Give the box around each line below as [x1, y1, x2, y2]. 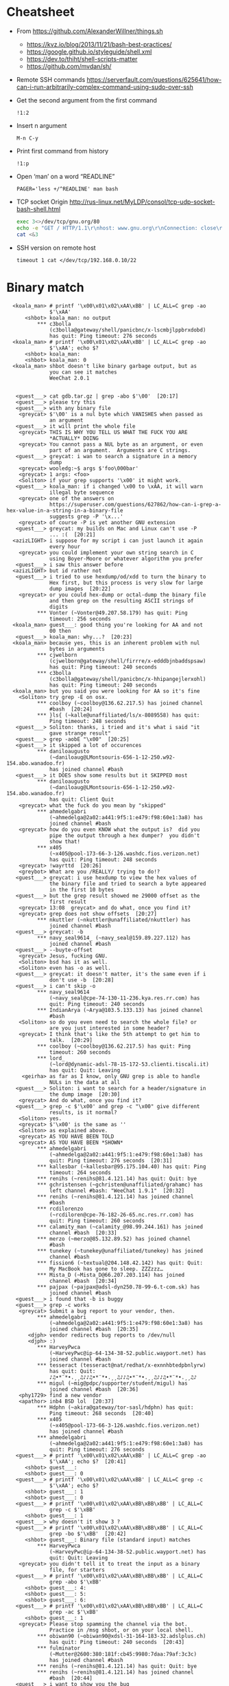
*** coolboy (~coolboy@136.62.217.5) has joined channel [36, 700, 204, 706]
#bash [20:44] [49, 1674, 93, 1682]
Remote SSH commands [16, 75, 86, 83]
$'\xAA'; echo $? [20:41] [49, 1458, 127, 1465]
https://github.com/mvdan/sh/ [26, 62, 112, 70]
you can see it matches [49, 369, 117, 376]
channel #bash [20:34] [49, 1277, 117, 1284]
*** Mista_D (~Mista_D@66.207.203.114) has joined [36, 1271, 185, 1278]
